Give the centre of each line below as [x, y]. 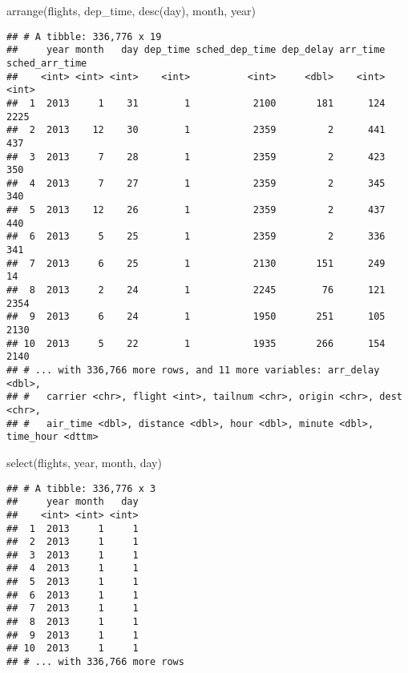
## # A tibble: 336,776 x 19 [84, 36]
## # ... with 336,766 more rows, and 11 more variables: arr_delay [193, 370]
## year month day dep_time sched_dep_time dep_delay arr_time [196, 50]
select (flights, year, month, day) [84, 462]
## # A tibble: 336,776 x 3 [81, 488]
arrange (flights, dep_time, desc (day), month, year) [131, 10]
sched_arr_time [47, 63]
